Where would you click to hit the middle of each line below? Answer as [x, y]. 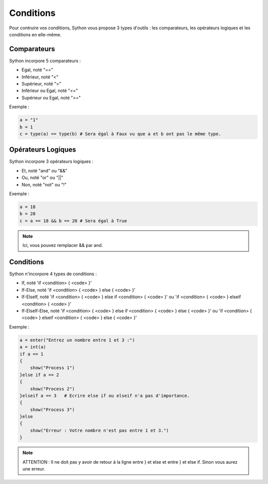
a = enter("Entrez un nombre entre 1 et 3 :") [77, 340]
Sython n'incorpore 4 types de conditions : [53, 274]
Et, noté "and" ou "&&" [44, 170]
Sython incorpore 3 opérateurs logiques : [51, 161]
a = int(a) [33, 347]
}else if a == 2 [39, 375]
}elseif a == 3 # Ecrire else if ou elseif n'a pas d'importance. [105, 396]
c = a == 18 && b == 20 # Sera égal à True [73, 221]
